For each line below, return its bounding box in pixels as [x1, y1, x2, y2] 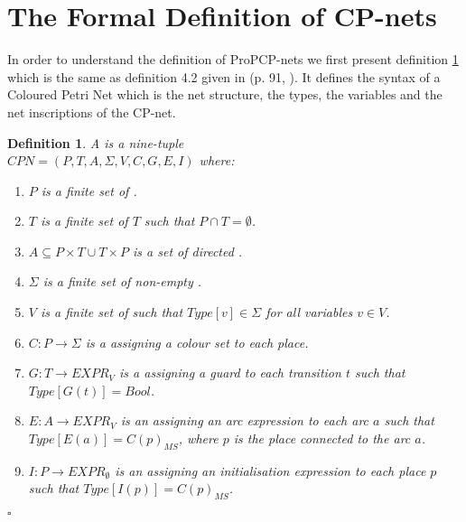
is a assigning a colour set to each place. [85, 332, 309, 351]
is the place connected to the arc [233, 429, 411, 448]
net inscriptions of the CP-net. [7, 102, 176, 121]
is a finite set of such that [40, 303, 183, 322]
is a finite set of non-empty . [42, 272, 202, 291]
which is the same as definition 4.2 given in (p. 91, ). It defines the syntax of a [7, 67, 441, 86]
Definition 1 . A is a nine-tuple [7, 133, 184, 152]
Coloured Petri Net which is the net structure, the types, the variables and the [7, 85, 443, 104]
